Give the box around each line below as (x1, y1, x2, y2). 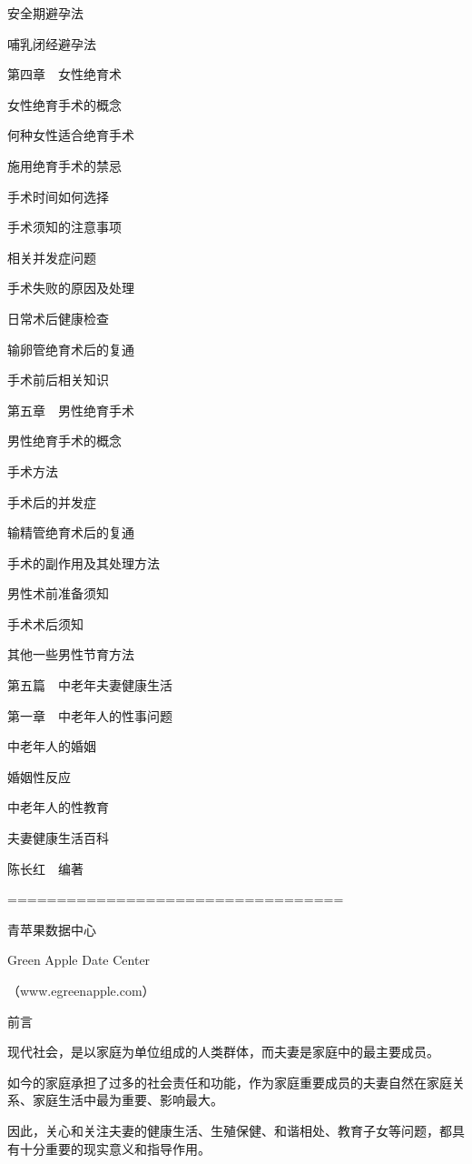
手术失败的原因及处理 (7, 278, 134, 297)
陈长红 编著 (7, 858, 84, 878)
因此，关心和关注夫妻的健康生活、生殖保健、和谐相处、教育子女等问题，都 (7, 1120, 452, 1139)
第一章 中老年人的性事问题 (7, 706, 172, 725)
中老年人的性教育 (7, 798, 109, 817)
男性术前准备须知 (7, 584, 109, 603)
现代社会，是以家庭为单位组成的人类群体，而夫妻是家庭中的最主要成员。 (7, 1042, 439, 1061)
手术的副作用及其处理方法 (7, 553, 160, 572)
